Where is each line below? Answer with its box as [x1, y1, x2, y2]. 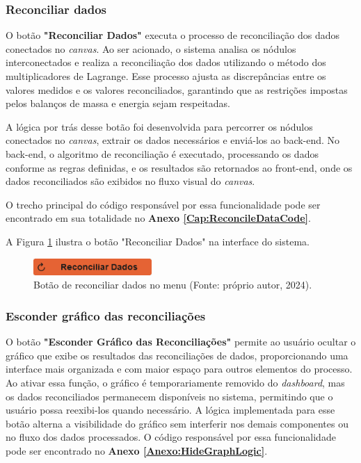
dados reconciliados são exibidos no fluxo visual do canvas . [6, 174, 255, 188]
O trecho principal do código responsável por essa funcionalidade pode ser [6, 197, 321, 211]
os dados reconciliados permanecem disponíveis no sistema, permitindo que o [6, 389, 333, 403]
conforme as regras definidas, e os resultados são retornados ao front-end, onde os [6, 160, 353, 174]
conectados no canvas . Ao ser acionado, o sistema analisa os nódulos [6, 41, 296, 56]
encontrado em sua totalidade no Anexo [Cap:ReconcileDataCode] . [6, 211, 311, 225]
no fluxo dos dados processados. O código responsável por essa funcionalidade [6, 430, 336, 444]
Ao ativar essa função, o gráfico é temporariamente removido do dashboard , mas [6, 375, 345, 390]
